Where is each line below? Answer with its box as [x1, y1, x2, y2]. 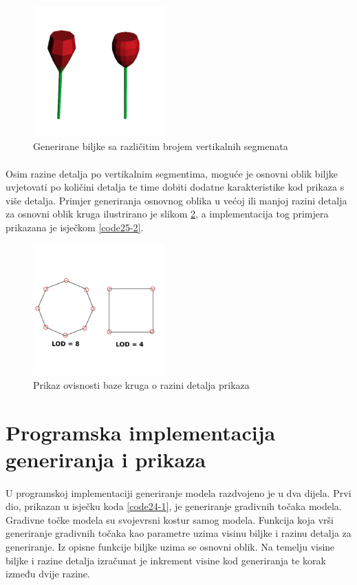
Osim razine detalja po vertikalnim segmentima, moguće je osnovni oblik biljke [6, 166, 338, 180]
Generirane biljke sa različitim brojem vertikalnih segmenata [33, 139, 288, 153]
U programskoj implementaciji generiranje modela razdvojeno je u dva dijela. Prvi [6, 485, 351, 500]
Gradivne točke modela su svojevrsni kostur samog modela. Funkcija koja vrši [6, 512, 334, 526]
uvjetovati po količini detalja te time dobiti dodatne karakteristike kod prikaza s [6, 180, 345, 194]
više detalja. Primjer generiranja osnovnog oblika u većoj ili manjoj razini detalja [6, 193, 347, 207]
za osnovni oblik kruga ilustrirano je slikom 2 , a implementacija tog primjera [6, 206, 329, 221]
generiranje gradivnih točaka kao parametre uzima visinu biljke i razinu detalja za [6, 526, 351, 540]
